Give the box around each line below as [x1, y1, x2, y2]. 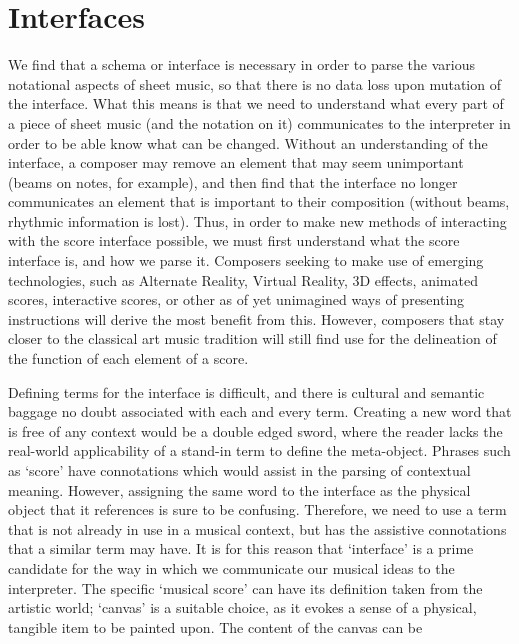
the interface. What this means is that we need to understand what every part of [8, 93, 504, 114]
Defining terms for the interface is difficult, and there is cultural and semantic [8, 381, 485, 402]
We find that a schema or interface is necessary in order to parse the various [8, 54, 475, 75]
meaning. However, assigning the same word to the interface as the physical [8, 479, 471, 500]
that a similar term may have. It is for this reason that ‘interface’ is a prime [8, 538, 474, 559]
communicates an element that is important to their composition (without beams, [8, 191, 510, 212]
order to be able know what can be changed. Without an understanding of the [8, 132, 488, 153]
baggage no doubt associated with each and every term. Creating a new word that [8, 401, 512, 422]
